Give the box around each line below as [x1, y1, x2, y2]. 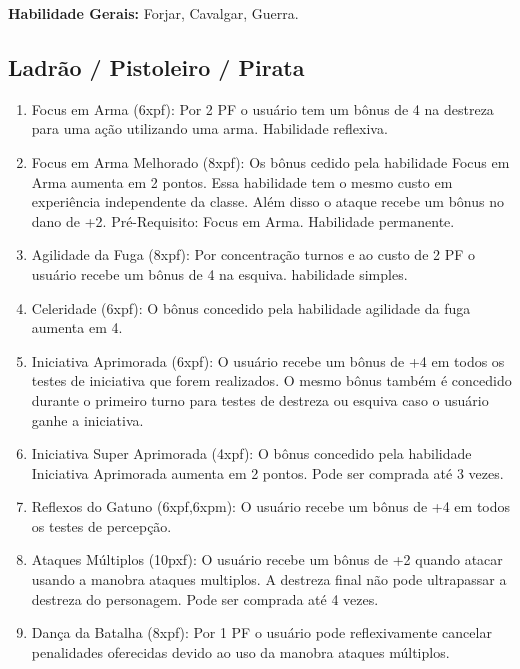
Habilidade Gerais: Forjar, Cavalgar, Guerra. [8, 3, 299, 23]
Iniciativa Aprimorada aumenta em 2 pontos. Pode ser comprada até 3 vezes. [31, 462, 504, 483]
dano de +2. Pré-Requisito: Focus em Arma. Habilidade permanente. [31, 210, 455, 231]
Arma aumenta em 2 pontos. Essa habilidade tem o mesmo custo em [31, 171, 453, 192]
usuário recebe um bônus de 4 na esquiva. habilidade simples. [31, 263, 408, 284]
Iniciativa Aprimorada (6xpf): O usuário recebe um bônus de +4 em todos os [31, 350, 505, 371]
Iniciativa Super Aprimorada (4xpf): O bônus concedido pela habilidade [31, 443, 472, 464]
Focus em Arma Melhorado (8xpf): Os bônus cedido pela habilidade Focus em [31, 151, 510, 172]
